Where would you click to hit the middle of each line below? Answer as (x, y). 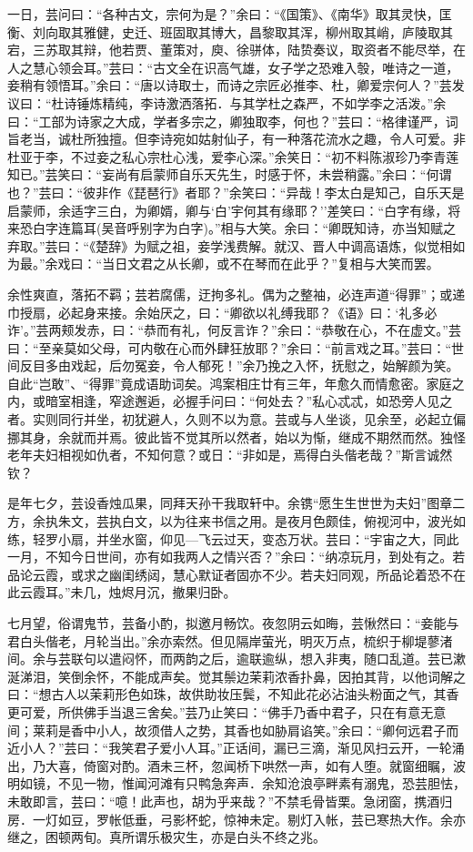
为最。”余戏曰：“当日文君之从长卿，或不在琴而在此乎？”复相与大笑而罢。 (223, 264)
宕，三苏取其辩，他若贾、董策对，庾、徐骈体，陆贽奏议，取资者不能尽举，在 (236, 50)
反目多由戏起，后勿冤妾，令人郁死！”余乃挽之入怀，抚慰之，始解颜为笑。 (239, 365)
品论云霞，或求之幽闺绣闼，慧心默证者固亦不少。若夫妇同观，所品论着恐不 (230, 574)
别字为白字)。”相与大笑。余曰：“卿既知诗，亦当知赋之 (298, 228)
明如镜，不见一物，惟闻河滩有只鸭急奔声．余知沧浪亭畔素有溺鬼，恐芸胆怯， (236, 783)
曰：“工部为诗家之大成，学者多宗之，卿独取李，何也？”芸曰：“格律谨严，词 (233, 121)
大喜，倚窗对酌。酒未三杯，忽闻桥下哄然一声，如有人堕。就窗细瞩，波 (255, 765)
